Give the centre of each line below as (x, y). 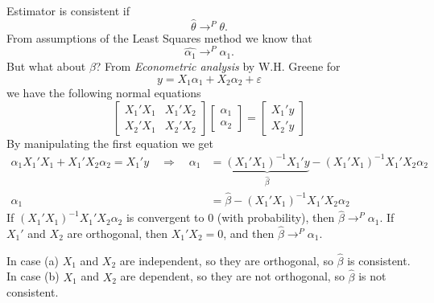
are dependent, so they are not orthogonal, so (232, 276)
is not (372, 276)
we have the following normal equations (104, 92)
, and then (249, 233)
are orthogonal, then (118, 233)
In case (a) (33, 260)
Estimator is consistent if (68, 10)
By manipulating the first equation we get (110, 143)
